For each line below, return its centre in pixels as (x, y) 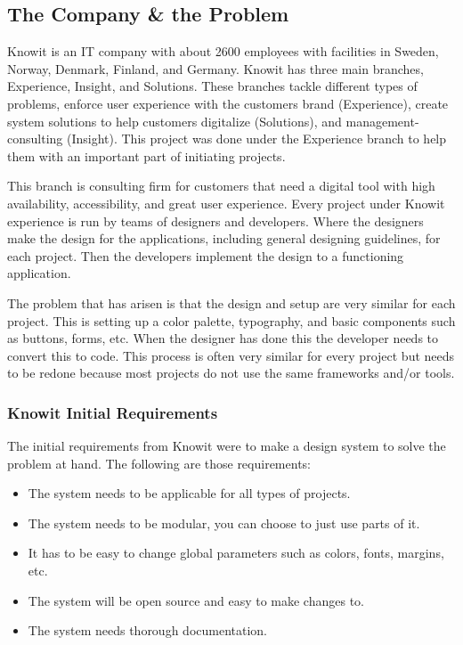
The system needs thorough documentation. (148, 630)
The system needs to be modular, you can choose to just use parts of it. (224, 523)
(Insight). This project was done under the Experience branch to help (256, 139)
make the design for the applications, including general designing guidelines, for (224, 238)
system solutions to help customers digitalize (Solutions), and (175, 121)
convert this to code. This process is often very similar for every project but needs (231, 355)
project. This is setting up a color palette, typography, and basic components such (231, 320)
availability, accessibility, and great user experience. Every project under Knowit (226, 203)
